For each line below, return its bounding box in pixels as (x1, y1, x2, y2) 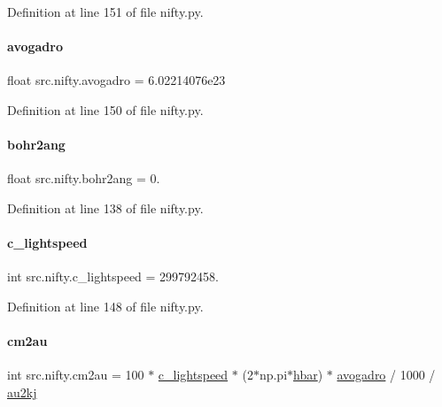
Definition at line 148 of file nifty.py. (7, 296, 204, 315)
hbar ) (293, 365, 323, 384)
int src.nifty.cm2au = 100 (7, 365, 144, 384)
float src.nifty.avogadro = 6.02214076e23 (7, 71, 226, 89)
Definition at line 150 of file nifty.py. (7, 100, 204, 119)
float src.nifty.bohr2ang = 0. (7, 169, 160, 188)
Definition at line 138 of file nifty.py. (7, 198, 204, 217)
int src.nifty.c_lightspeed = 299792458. (7, 267, 219, 286)
